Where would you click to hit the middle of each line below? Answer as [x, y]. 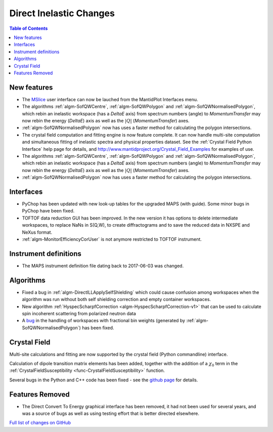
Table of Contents [29, 28]
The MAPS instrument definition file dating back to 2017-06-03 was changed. [103, 266]
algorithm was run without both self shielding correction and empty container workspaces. [117, 299]
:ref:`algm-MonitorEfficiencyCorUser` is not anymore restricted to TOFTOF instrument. [112, 239]
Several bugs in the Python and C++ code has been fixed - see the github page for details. [104, 380]
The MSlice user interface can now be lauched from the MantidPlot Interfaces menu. [110, 99]
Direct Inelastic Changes [62, 13]
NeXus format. [37, 232]
